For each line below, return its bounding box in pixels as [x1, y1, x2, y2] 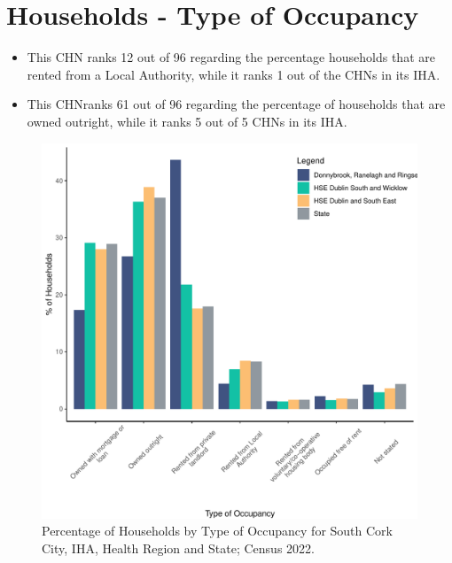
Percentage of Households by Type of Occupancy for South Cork [42, 521, 393, 540]
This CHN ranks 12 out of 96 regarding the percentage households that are [27, 48, 435, 66]
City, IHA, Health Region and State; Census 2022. [42, 538, 315, 557]
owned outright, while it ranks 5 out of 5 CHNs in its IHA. [27, 112, 347, 130]
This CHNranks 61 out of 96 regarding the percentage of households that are [27, 95, 446, 113]
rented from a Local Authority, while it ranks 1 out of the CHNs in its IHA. [27, 65, 440, 83]
